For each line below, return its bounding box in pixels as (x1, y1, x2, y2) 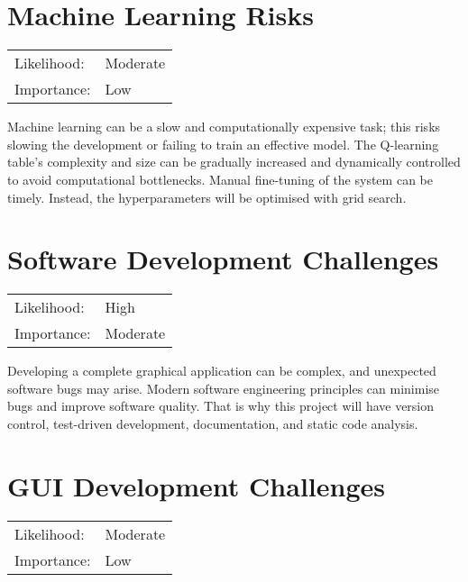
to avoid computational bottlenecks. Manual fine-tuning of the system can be (7, 169, 433, 188)
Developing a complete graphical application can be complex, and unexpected (7, 361, 436, 380)
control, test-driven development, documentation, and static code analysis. (7, 414, 418, 432)
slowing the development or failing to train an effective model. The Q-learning (7, 134, 439, 153)
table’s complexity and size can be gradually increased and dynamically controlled (7, 152, 461, 171)
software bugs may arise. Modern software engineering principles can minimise (7, 378, 440, 397)
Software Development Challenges (7, 241, 439, 277)
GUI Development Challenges (7, 467, 385, 504)
